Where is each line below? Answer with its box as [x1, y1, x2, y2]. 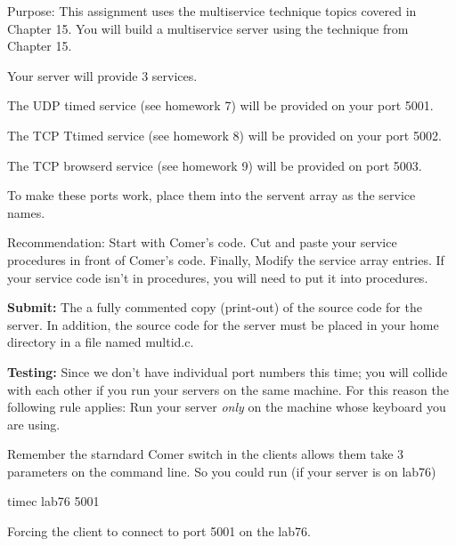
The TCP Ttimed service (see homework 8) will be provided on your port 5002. [7, 125, 442, 144]
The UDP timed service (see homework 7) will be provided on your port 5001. [7, 96, 434, 115]
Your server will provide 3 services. [7, 66, 198, 84]
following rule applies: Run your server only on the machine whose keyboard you [7, 397, 446, 416]
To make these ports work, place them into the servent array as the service [7, 186, 416, 205]
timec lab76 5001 [7, 492, 100, 510]
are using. [7, 414, 61, 433]
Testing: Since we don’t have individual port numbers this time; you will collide [7, 362, 448, 381]
